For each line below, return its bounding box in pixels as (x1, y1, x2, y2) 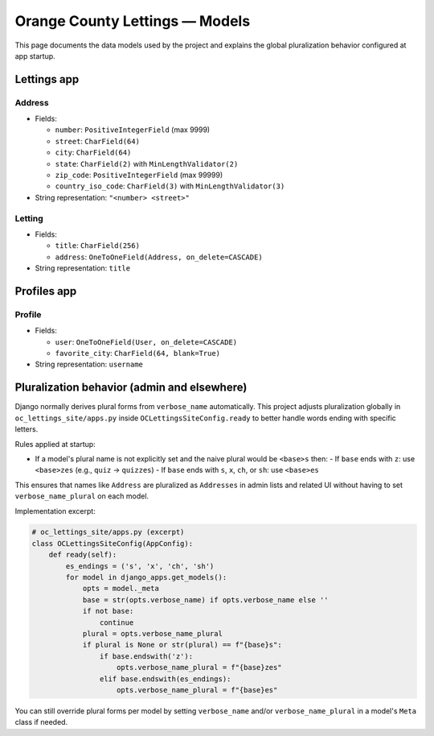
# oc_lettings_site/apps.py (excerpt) (31, 527, 185, 537)
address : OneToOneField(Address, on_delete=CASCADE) (55, 252, 263, 262)
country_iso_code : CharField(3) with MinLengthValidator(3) (55, 181, 285, 191)
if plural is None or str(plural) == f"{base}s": (82, 640, 282, 650)
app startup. (14, 51, 55, 60)
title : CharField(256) (55, 241, 141, 250)
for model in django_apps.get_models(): (65, 573, 227, 582)
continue (99, 618, 134, 627)
